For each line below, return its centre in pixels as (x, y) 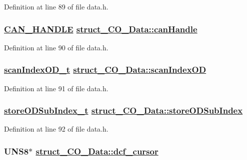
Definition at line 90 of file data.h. (56, 47)
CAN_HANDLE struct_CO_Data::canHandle (101, 29)
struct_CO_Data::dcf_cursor (97, 151)
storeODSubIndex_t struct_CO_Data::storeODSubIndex (123, 110)
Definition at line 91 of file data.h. (56, 88)
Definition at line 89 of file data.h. (56, 6)
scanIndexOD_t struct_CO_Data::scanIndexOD (105, 70)
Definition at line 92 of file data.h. (56, 129)
